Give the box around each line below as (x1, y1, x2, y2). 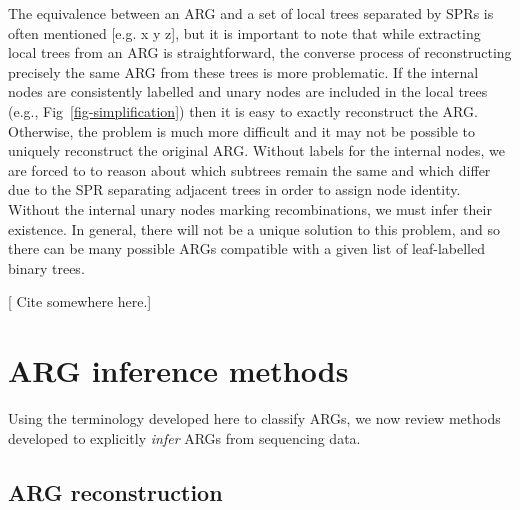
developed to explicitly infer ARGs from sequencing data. (8, 427, 361, 448)
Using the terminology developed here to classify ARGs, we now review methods (8, 408, 501, 429)
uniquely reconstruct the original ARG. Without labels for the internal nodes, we (8, 140, 505, 161)
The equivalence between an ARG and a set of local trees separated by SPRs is (8, 3, 494, 23)
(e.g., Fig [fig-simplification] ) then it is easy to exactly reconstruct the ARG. (8, 100, 478, 121)
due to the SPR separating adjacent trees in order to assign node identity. (8, 179, 461, 200)
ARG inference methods (8, 350, 349, 391)
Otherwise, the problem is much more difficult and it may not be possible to (8, 120, 476, 141)
